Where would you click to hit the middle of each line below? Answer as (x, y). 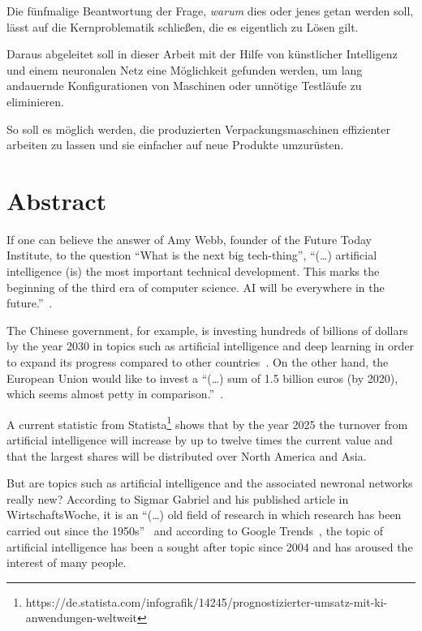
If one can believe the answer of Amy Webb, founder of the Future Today (189, 239)
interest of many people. (67, 562)
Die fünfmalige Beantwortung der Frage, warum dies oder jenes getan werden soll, (210, 11)
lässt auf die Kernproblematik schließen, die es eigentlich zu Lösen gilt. (183, 26)
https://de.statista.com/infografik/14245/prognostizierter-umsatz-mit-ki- (207, 601)
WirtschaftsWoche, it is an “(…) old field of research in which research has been (204, 515)
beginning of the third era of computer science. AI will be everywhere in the (196, 287)
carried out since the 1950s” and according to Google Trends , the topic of (195, 531)
